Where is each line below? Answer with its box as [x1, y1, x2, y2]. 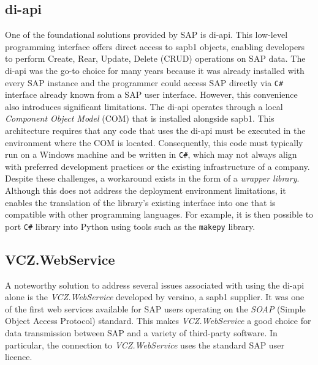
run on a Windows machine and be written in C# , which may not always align [5, 148, 297, 161]
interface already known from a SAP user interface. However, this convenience [5, 88, 298, 101]
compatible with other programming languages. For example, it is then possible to [5, 208, 314, 221]
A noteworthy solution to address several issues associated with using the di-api [5, 278, 305, 291]
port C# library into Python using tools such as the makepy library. [5, 219, 256, 232]
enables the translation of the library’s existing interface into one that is [5, 196, 276, 208]
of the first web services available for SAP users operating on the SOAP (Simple [5, 302, 306, 315]
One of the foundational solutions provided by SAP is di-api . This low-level [5, 28, 288, 41]
